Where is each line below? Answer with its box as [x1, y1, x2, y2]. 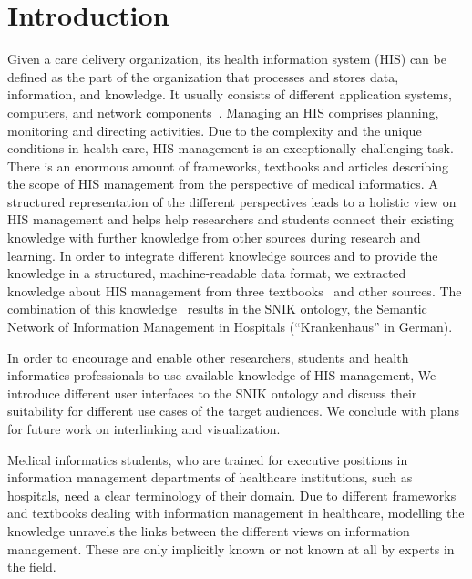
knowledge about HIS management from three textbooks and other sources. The [7, 281, 462, 300]
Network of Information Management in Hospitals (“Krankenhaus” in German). [7, 317, 453, 336]
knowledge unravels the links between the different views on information [7, 521, 410, 540]
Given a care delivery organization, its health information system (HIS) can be [7, 49, 446, 68]
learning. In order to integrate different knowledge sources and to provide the [7, 245, 438, 264]
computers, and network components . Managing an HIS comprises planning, [7, 102, 439, 121]
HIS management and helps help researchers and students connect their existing [7, 210, 454, 229]
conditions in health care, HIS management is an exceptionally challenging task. [7, 139, 454, 158]
